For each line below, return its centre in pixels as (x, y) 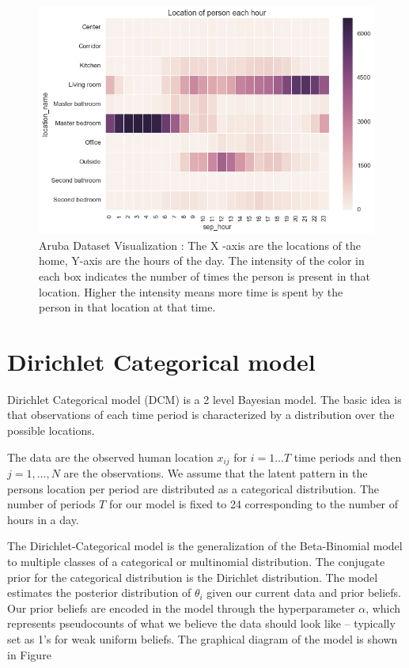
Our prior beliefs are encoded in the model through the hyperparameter (181, 608)
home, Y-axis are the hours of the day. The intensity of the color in (202, 260)
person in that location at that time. (127, 307)
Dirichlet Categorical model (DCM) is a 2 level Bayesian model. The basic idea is (204, 399)
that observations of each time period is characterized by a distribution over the (201, 415)
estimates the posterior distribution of (99, 593)
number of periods (51, 504)
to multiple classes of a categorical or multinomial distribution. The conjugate (196, 562)
